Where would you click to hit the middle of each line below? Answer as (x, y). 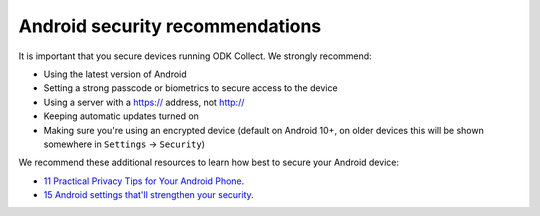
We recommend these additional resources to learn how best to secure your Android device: (209, 162)
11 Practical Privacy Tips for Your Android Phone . (144, 181)
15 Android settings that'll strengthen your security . (148, 195)
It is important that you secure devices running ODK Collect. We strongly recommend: (195, 56)
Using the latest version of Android (115, 74)
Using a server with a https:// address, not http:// (144, 102)
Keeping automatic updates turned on (121, 116)
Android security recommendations (170, 26)
